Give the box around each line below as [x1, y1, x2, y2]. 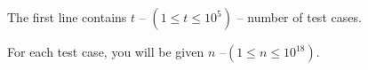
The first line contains [7, 8, 127, 26]
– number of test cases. [236, 8, 362, 26]
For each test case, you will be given [7, 43, 204, 60]
